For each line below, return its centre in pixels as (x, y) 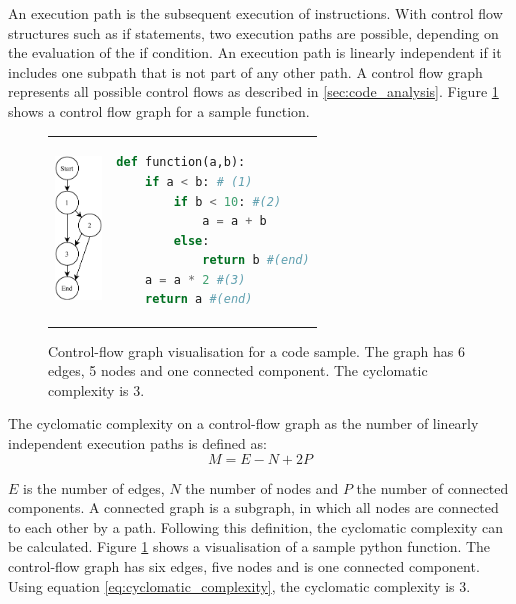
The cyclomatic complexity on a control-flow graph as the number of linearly (243, 423)
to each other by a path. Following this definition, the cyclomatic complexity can (255, 526)
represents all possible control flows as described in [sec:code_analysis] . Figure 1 (253, 91)
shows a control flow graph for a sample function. (159, 110)
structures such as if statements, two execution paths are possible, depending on (253, 32)
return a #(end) (199, 299)
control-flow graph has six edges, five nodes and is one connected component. (244, 565)
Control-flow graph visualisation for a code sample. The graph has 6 (256, 350)
